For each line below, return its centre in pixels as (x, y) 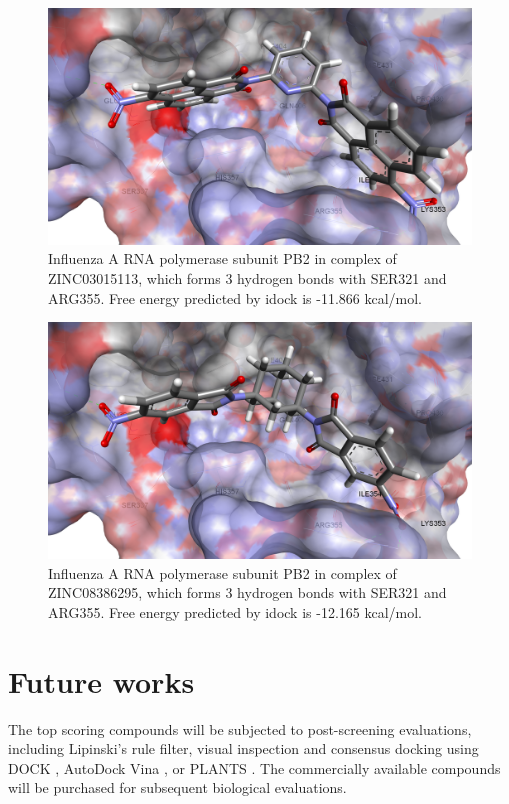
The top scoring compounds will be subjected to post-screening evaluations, (240, 728)
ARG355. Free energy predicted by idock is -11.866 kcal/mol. (235, 297)
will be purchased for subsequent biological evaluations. (177, 787)
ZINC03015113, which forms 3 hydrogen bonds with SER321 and (247, 278)
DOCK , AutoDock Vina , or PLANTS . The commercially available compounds (254, 767)
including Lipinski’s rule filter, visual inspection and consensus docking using (243, 748)
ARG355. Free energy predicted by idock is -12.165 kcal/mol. (235, 611)
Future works (101, 680)
